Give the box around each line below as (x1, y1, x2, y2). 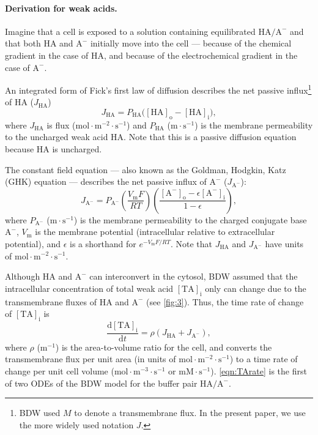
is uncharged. (52, 143, 102, 155)
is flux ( (46, 118, 76, 131)
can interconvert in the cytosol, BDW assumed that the (89, 270, 298, 283)
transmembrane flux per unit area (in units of (5, 352, 176, 365)
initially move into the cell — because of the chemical (90, 37, 292, 50)
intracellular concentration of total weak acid (5, 281, 174, 294)
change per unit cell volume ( (5, 364, 114, 377)
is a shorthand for (70, 237, 136, 250)
